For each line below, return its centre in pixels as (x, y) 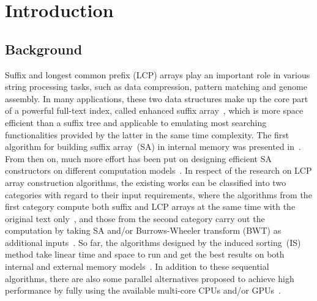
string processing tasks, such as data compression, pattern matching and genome (156, 87)
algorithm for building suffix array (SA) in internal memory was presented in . (153, 147)
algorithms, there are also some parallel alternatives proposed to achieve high (150, 278)
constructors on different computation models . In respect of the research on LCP (158, 170)
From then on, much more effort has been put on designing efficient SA (139, 158)
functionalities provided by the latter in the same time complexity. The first (147, 134)
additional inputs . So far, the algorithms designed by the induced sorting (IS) (153, 242)
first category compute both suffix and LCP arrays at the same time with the (150, 206)
